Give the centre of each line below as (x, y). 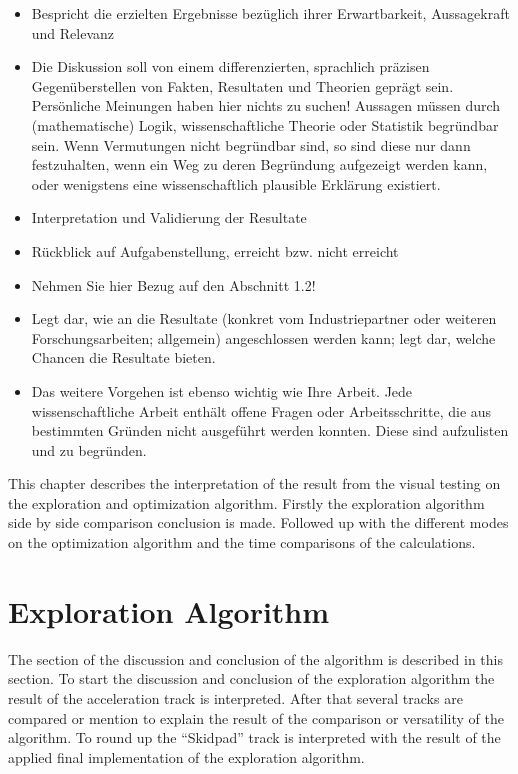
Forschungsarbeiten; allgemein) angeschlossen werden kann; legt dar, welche (263, 337)
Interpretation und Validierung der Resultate (169, 217)
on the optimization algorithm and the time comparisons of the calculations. (242, 542)
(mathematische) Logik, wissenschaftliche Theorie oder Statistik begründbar (265, 124)
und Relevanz (73, 32)
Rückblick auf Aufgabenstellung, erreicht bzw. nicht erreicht (215, 250)
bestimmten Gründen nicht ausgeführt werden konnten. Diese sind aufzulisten (270, 430)
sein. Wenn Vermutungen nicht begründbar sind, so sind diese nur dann (251, 144)
